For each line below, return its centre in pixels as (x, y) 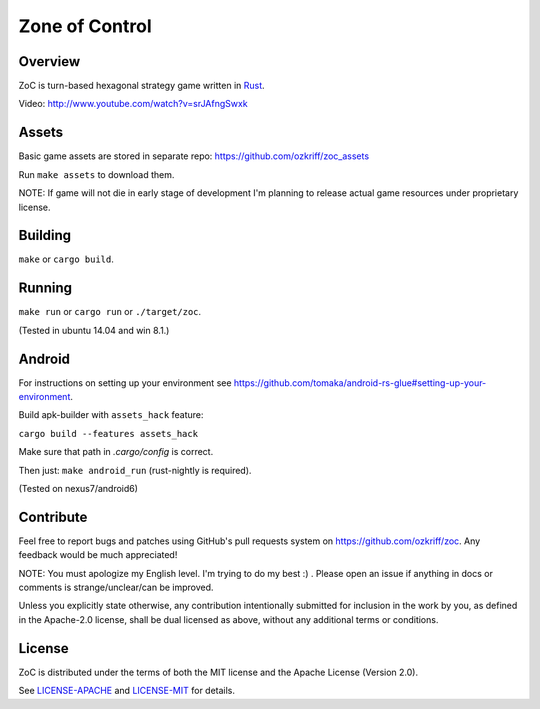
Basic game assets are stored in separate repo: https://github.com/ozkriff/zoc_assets (194, 156)
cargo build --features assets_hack (108, 433)
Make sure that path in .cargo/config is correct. (116, 452)
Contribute (53, 516)
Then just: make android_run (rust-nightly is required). (135, 470)
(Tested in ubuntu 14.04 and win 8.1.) (94, 330)
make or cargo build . (66, 259)
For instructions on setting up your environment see (125, 382)
